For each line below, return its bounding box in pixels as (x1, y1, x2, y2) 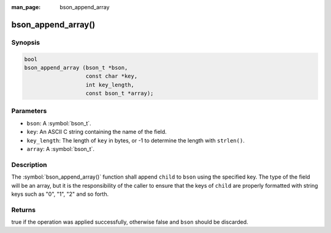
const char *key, (85, 73, 138, 80)
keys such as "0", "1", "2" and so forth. (11, 190, 109, 198)
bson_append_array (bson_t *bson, (24, 64, 128, 71)
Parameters (11, 107, 47, 116)
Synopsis (11, 38, 40, 46)
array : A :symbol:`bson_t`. (26, 146, 95, 153)
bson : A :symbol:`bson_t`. (26, 119, 91, 127)
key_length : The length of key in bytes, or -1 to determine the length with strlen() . (26, 136, 245, 144)
